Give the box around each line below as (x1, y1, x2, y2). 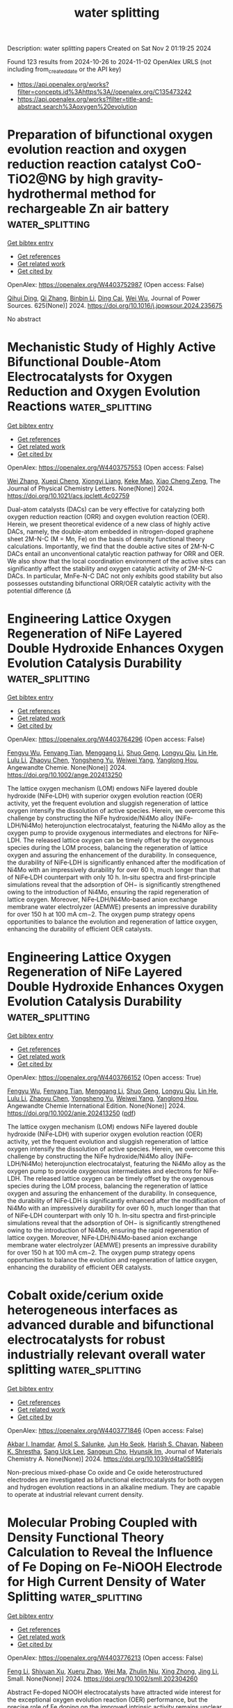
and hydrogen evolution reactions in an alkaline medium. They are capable (7, 1482, 220, 1491)
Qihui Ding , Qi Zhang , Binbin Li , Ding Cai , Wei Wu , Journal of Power (7, 294, 200, 302)
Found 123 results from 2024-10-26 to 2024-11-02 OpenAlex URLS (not (7, 58, 212, 66)
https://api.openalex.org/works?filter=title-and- (17, 95, 153, 103)
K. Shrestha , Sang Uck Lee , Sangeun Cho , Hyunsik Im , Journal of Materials (7, 1447, 223, 1455)
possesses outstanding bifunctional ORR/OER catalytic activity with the (7, 579, 211, 587)
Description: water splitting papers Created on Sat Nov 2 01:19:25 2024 (7, 44, 211, 53)
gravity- (115, 171, 163, 187)
